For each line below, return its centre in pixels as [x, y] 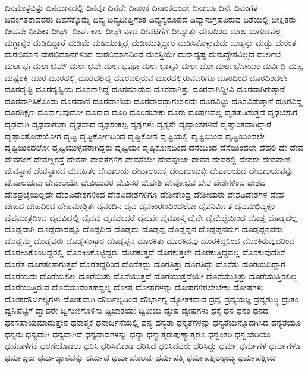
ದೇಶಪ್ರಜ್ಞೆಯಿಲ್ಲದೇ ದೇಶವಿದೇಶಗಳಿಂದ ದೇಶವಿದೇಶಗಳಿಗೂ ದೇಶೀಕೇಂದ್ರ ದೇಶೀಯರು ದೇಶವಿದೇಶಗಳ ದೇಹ [144, 194]
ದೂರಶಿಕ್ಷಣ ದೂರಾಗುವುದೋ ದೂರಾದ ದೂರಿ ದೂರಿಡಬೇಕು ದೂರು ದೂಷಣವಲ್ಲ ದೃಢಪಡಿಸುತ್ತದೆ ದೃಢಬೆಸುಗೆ [151, 112]
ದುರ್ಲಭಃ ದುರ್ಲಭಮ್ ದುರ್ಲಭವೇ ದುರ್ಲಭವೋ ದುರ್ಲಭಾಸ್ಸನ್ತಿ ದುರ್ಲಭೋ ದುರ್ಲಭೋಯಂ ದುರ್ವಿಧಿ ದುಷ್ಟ [154, 65]
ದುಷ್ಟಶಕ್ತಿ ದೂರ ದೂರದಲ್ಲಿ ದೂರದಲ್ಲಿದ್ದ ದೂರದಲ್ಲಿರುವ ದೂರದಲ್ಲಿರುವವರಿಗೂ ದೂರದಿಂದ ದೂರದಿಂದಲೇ [146, 77]
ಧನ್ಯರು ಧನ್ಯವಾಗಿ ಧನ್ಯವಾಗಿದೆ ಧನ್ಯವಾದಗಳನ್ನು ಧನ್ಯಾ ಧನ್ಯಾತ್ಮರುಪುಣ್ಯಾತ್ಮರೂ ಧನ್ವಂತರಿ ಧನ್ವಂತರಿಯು [138, 334]
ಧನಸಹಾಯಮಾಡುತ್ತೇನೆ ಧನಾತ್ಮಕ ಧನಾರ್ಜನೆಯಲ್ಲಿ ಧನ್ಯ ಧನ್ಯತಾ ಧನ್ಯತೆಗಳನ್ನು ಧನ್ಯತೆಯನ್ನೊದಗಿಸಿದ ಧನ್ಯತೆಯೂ [153, 322]
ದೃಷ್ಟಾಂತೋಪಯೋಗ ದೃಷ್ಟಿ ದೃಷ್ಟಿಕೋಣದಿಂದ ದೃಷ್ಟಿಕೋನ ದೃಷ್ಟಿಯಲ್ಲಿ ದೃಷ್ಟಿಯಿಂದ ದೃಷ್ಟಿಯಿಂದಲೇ [135, 135]
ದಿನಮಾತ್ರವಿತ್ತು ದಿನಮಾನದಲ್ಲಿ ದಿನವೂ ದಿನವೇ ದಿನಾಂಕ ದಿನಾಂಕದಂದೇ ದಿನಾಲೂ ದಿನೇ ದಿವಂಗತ [131, 7]
